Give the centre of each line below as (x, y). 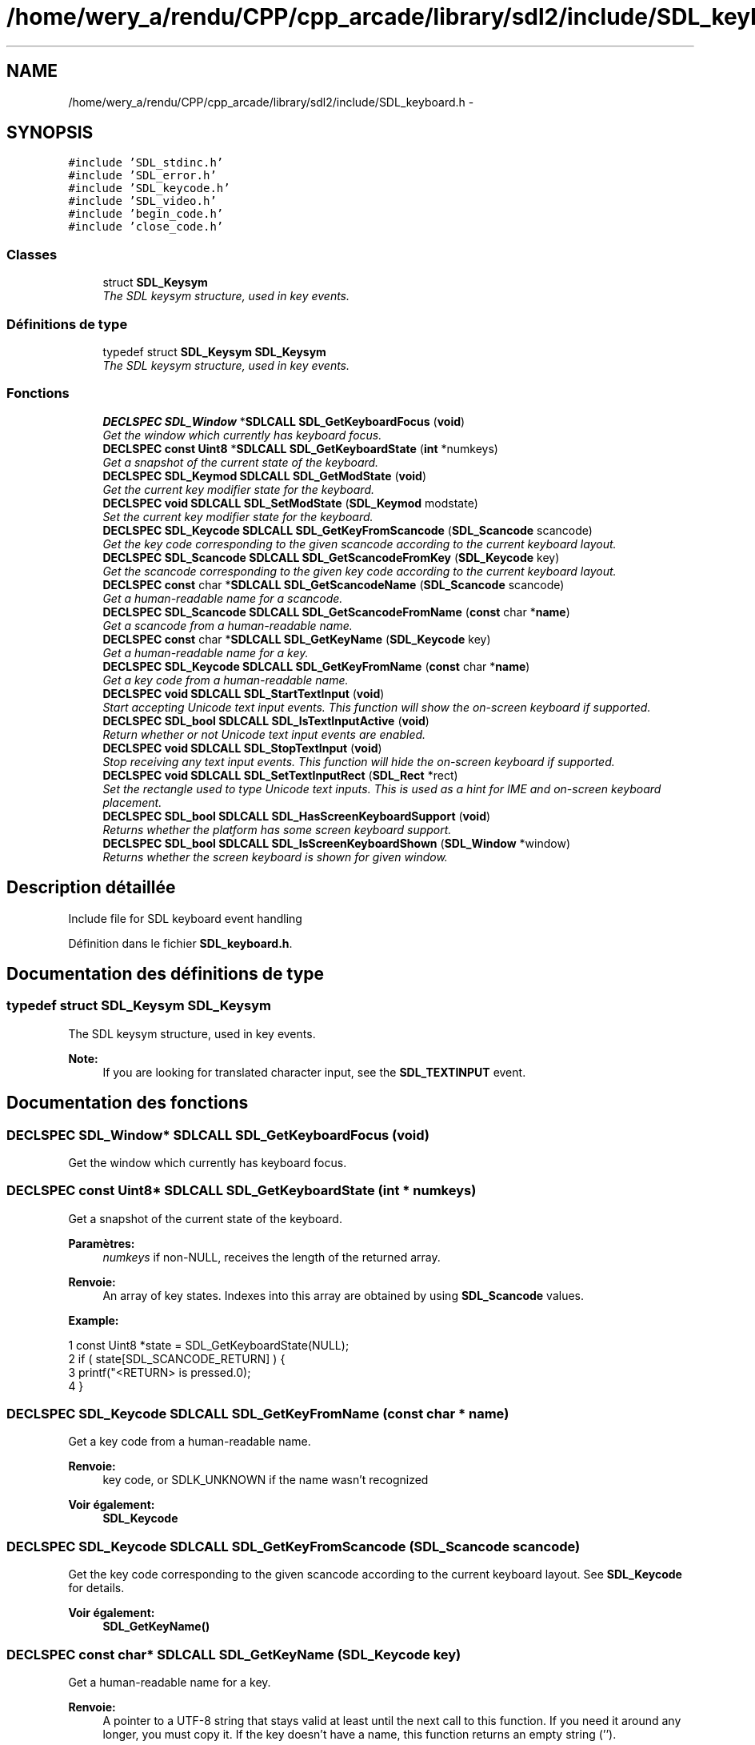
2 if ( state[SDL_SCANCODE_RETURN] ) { (177, 1358)
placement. (132, 802)
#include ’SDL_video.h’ (142, 201)
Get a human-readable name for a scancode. (223, 598)
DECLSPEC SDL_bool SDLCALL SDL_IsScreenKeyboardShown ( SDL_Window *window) (337, 843)
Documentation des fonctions (128, 1103)
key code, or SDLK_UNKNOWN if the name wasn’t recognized (266, 1480)
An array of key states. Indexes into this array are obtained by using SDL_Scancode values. (344, 1295)
